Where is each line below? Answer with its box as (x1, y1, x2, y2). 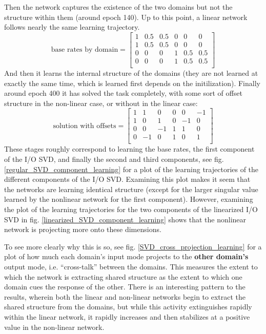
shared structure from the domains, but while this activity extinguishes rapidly (4, 301, 252, 312)
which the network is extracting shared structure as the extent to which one (4, 271, 242, 282)
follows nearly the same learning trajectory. (4, 22, 140, 32)
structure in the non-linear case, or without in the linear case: (4, 97, 198, 108)
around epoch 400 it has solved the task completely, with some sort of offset (4, 88, 242, 98)
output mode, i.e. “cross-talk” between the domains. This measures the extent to (4, 261, 258, 272)
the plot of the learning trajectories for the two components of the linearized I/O (4, 204, 258, 215)
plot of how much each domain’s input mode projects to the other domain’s (4, 251, 249, 262)
